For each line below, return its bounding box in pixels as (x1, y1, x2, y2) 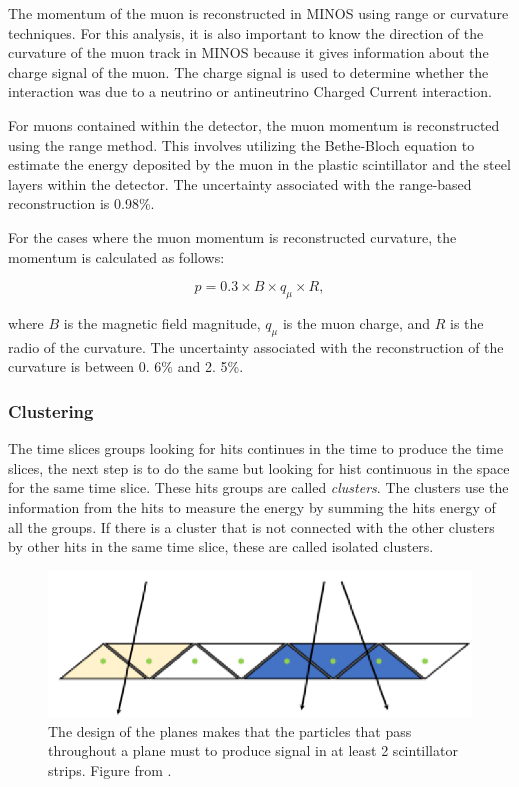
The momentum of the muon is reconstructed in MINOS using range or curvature (8, 3, 509, 23)
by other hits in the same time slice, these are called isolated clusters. (8, 536, 434, 557)
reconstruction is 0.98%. (8, 193, 155, 214)
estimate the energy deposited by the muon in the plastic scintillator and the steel (8, 154, 511, 175)
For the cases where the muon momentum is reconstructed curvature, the (8, 226, 457, 247)
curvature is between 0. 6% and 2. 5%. (8, 356, 244, 377)
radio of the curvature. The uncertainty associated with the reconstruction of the (8, 336, 504, 357)
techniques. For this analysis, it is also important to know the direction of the (8, 22, 484, 43)
